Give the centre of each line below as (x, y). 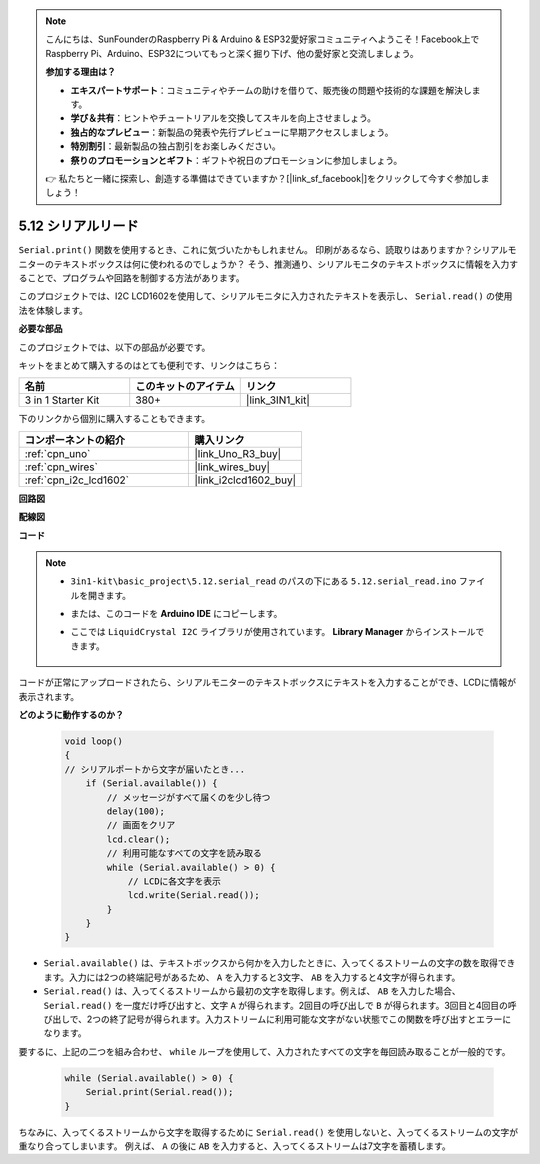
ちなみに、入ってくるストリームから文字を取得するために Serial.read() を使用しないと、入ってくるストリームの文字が (268, 1132)
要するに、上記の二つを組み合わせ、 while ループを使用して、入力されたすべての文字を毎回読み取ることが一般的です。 (264, 1051)
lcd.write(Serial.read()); (193, 895)
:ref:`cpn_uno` (57, 453)
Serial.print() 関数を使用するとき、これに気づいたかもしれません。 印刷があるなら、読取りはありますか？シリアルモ (267, 250)
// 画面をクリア (141, 825)
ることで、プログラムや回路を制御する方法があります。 (131, 277)
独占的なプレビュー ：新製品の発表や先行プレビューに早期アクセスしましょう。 (232, 132)
